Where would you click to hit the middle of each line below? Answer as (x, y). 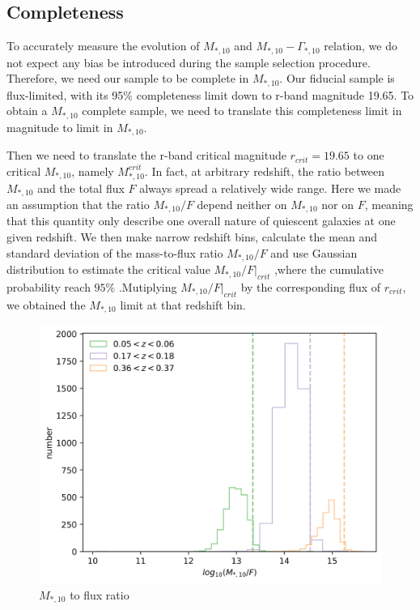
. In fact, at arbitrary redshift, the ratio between (265, 171)
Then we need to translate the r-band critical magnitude (146, 155)
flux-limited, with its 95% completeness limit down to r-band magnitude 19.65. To (210, 94)
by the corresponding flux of (311, 286)
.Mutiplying (148, 286)
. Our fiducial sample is (337, 78)
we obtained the (46, 304)
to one (369, 155)
